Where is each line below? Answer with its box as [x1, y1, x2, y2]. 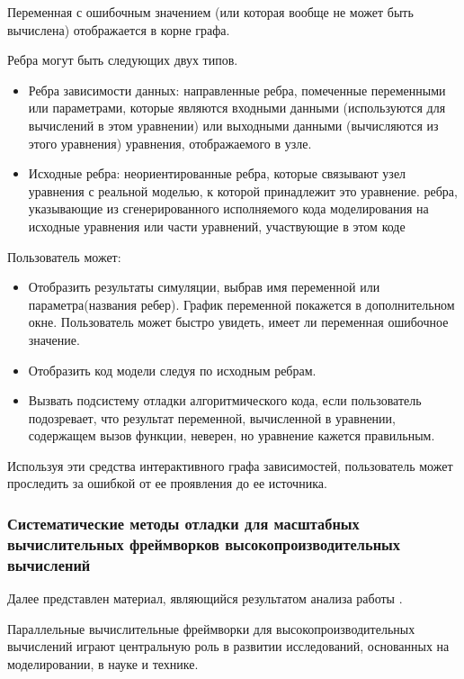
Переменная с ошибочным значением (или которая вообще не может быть [7, 3, 414, 21]
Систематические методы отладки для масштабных [7, 512, 360, 534]
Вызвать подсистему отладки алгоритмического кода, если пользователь [28, 391, 422, 410]
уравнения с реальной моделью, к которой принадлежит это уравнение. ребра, [28, 181, 458, 200]
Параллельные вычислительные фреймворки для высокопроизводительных [7, 619, 415, 638]
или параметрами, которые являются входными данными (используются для [28, 98, 446, 117]
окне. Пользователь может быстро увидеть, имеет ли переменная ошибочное [28, 312, 449, 331]
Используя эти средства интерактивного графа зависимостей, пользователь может [7, 456, 453, 475]
